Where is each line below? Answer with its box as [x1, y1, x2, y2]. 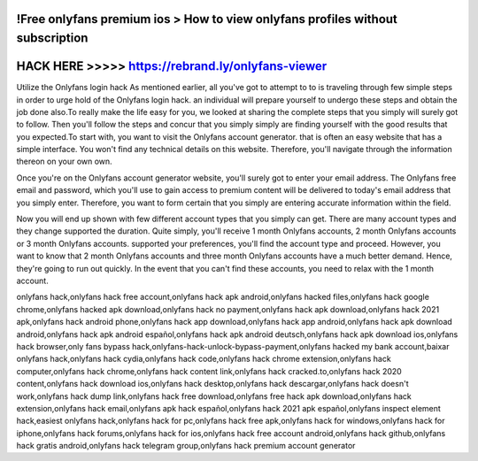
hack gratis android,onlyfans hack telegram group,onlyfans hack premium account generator [16, 441, 356, 451]
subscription [16, 31, 89, 46]
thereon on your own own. [16, 156, 112, 167]
